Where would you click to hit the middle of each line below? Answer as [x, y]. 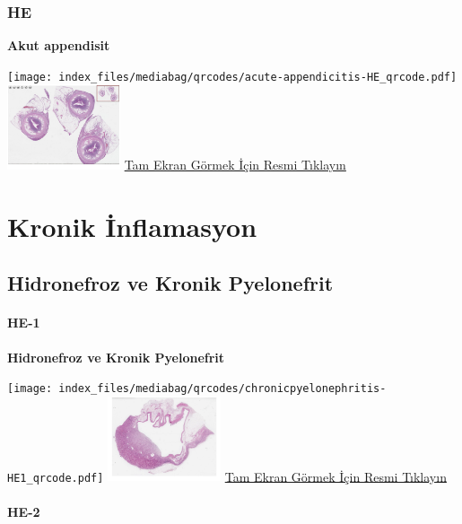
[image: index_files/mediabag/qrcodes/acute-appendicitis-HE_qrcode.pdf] [232, 77]
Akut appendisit [59, 45]
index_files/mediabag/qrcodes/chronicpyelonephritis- [222, 389]
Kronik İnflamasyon [132, 226]
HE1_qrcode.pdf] [56, 478]
